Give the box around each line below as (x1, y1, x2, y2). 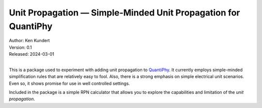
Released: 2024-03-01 (9, 51, 54, 57)
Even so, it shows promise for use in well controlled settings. (9, 80, 131, 86)
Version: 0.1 (9, 44, 32, 50)
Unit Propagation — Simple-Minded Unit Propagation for (9, 7, 240, 18)
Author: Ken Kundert (9, 38, 50, 44)
